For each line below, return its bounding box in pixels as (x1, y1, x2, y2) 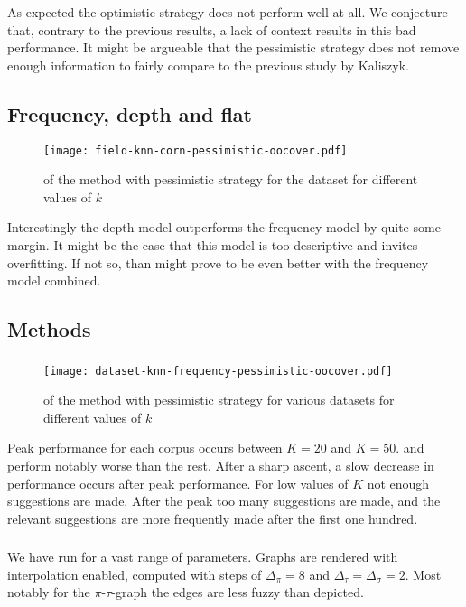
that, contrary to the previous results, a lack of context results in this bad (7, 20, 416, 39)
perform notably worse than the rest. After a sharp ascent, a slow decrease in (7, 455, 434, 474)
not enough (367, 473, 430, 492)
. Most (405, 565, 442, 584)
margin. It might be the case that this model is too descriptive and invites (7, 236, 418, 255)
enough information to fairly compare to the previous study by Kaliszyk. (7, 55, 409, 74)
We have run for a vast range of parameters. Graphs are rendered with (7, 547, 398, 566)
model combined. (7, 271, 101, 290)
